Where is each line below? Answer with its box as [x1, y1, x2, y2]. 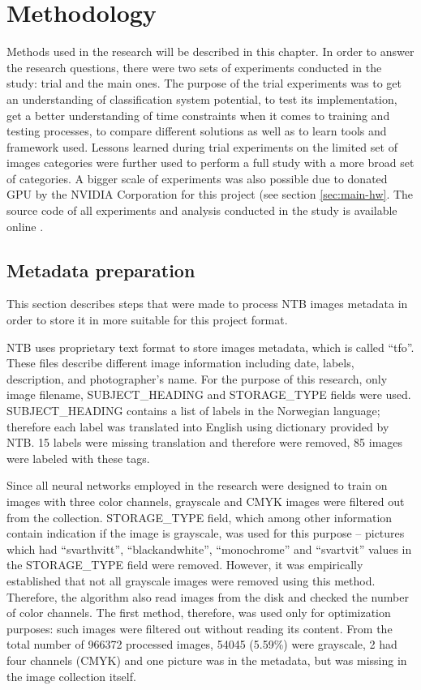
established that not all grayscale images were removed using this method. [6, 572, 376, 589]
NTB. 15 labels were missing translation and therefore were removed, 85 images [6, 434, 403, 451]
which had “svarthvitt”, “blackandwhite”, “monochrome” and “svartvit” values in [6, 540, 412, 557]
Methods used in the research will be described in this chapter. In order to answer [6, 43, 415, 60]
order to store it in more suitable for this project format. [6, 311, 288, 328]
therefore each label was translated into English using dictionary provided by [6, 418, 389, 435]
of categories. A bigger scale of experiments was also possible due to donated [6, 169, 388, 186]
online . [6, 217, 44, 234]
